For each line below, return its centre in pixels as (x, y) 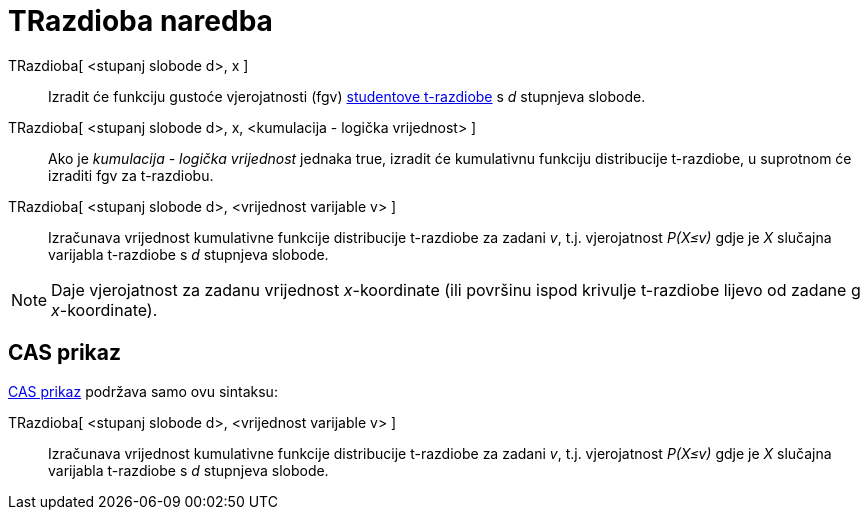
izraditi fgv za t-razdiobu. (131, 175)
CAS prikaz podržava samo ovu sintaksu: (143, 391)
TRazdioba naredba (140, 21)
